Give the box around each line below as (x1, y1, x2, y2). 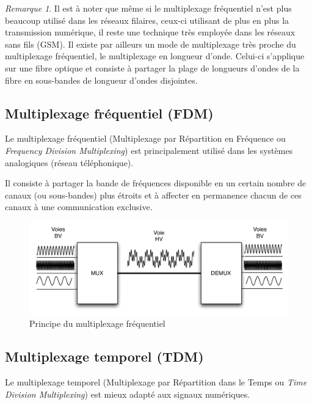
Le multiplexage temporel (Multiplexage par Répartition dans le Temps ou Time (5, 376, 307, 389)
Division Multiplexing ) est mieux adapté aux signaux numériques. (5, 387, 250, 400)
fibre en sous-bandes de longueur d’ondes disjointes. (5, 73, 198, 86)
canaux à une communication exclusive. (5, 200, 153, 213)
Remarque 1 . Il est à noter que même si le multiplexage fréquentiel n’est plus (5, 2, 292, 14)
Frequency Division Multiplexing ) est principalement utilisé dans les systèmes (5, 144, 293, 156)
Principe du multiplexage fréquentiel (29, 317, 165, 330)
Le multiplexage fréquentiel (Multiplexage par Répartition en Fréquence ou (5, 132, 286, 145)
